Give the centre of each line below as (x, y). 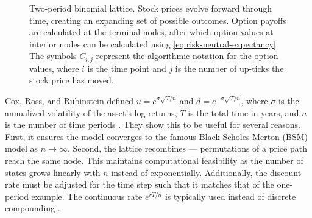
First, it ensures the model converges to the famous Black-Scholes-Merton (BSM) (156, 136)
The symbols (53, 56)
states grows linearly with (53, 172)
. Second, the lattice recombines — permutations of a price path (187, 148)
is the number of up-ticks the (229, 68)
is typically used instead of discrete (230, 196)
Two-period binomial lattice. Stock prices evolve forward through (151, 8)
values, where (54, 68)
